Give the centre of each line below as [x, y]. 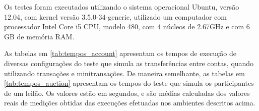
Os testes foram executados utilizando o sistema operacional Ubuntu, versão [122, 7]
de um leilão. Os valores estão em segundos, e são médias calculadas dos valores [127, 93]
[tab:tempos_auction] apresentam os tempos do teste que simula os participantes [129, 83]
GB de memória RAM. [39, 36]
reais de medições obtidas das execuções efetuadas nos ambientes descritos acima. [130, 103]
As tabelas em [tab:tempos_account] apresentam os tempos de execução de [120, 53]
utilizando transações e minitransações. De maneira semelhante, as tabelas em [124, 73]
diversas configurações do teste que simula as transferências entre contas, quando [129, 63]
